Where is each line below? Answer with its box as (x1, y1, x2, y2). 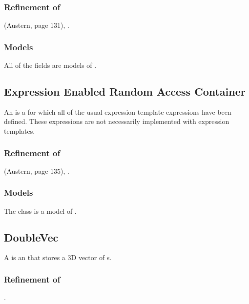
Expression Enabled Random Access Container (4, 84, 246, 99)
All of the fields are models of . (4, 60, 97, 70)
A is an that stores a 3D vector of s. (4, 252, 112, 263)
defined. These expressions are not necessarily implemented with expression (4, 116, 229, 126)
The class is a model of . (4, 205, 77, 216)
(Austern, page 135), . (4, 165, 69, 176)
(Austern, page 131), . (4, 20, 69, 30)
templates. (4, 126, 35, 136)
